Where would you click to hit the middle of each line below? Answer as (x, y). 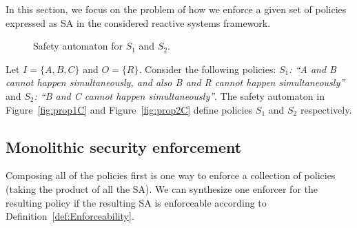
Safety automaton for (78, 46)
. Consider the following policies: (207, 69)
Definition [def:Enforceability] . (70, 216)
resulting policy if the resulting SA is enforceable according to (136, 202)
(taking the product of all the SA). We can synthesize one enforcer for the (162, 188)
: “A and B (313, 69)
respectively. (326, 109)
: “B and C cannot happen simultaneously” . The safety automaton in (179, 95)
